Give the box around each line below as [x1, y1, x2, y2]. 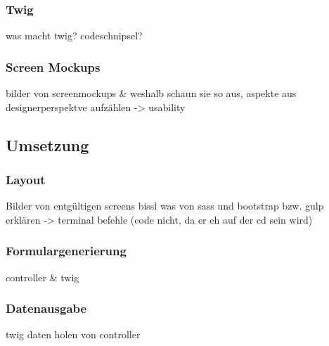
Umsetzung [6, 134, 89, 155]
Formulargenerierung [6, 242, 127, 259]
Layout [6, 170, 46, 188]
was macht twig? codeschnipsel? [6, 28, 143, 43]
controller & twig [6, 269, 79, 284]
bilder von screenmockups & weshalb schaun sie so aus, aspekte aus [6, 86, 297, 101]
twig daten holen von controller [6, 327, 141, 342]
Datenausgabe [6, 300, 87, 317]
